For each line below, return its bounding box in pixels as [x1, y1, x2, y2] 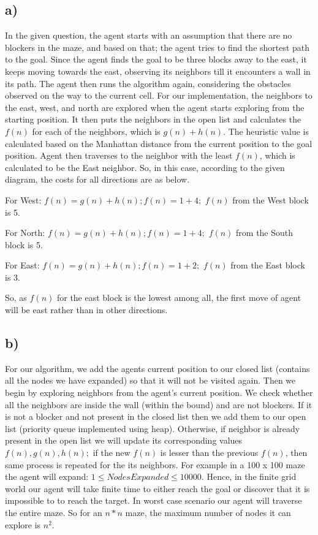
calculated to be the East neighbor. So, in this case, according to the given [5, 161, 285, 173]
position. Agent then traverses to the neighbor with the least [5, 149, 233, 162]
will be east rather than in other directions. [5, 303, 168, 316]
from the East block [230, 259, 305, 271]
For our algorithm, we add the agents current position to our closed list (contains [5, 362, 310, 374]
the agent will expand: [5, 470, 89, 483]
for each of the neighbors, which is [32, 124, 161, 137]
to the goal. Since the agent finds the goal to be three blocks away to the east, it [5, 53, 307, 66]
